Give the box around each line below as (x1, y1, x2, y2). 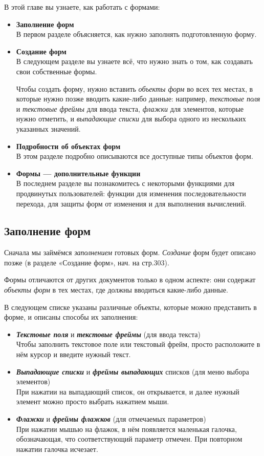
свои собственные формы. (16, 66, 97, 76)
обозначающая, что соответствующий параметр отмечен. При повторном (16, 433, 243, 444)
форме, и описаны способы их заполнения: (4, 312, 138, 322)
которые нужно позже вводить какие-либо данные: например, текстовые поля (16, 93, 260, 104)
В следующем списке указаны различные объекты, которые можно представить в (4, 301, 257, 312)
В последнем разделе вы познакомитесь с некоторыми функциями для (16, 178, 235, 189)
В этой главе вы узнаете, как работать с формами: (4, 2, 160, 12)
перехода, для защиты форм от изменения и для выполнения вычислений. (16, 198, 247, 209)
